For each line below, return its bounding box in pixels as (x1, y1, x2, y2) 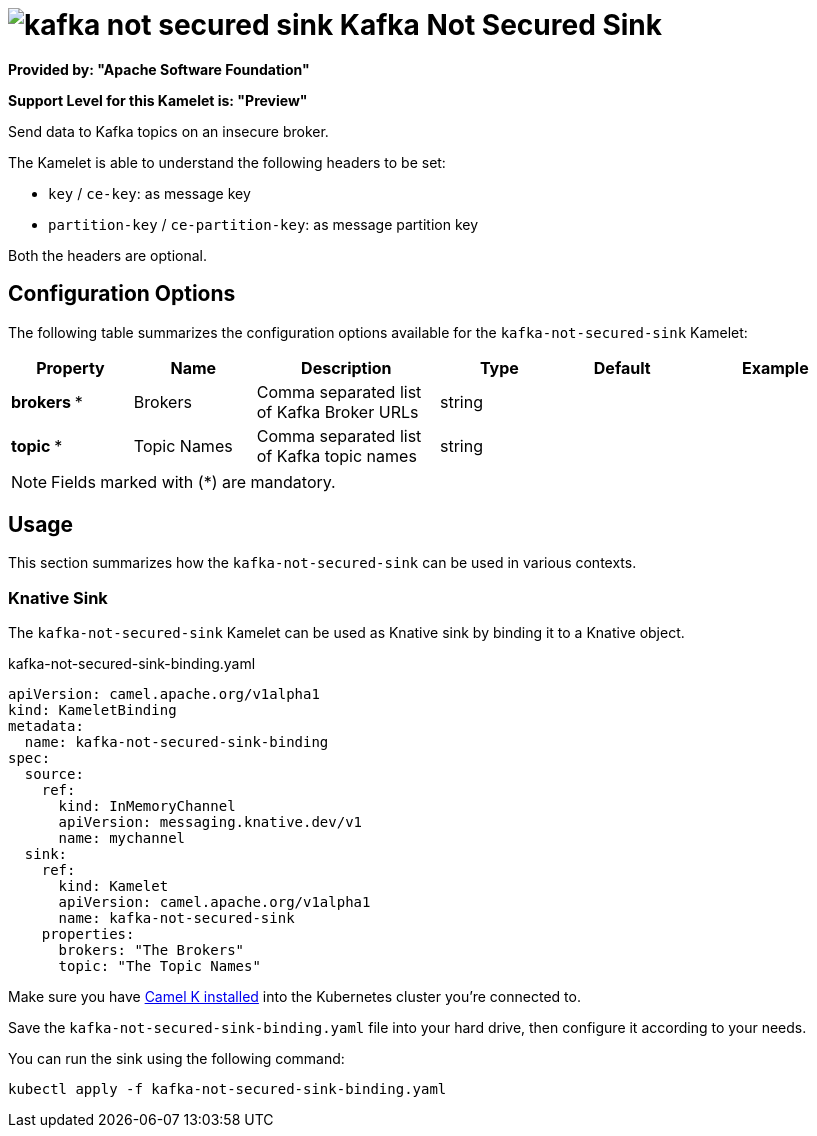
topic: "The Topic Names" (58, 958, 261, 975)
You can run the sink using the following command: (8, 1050, 345, 1068)
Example (741, 357, 809, 378)
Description (301, 357, 392, 378)
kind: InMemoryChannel (58, 798, 236, 815)
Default (593, 357, 651, 378)
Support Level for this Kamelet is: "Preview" (8, 91, 308, 109)
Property (36, 357, 105, 378)
